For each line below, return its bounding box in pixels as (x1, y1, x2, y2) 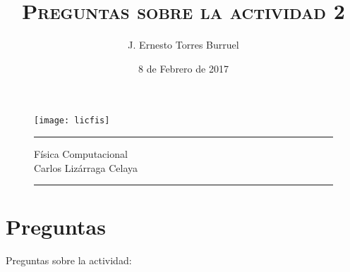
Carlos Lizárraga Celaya (34, 160, 138, 175)
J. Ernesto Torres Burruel (128, 37, 239, 52)
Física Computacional (34, 146, 128, 161)
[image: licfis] (34, 116, 110, 126)
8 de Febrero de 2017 (138, 61, 229, 75)
